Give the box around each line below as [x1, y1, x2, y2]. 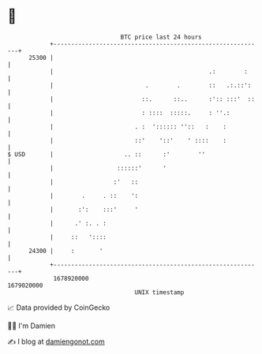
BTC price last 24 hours [120, 33, 202, 41]
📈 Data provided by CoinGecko [7, 303, 110, 312]
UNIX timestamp [134, 288, 185, 296]
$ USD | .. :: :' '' [7, 150, 206, 158]
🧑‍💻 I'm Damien [7, 321, 56, 330]
